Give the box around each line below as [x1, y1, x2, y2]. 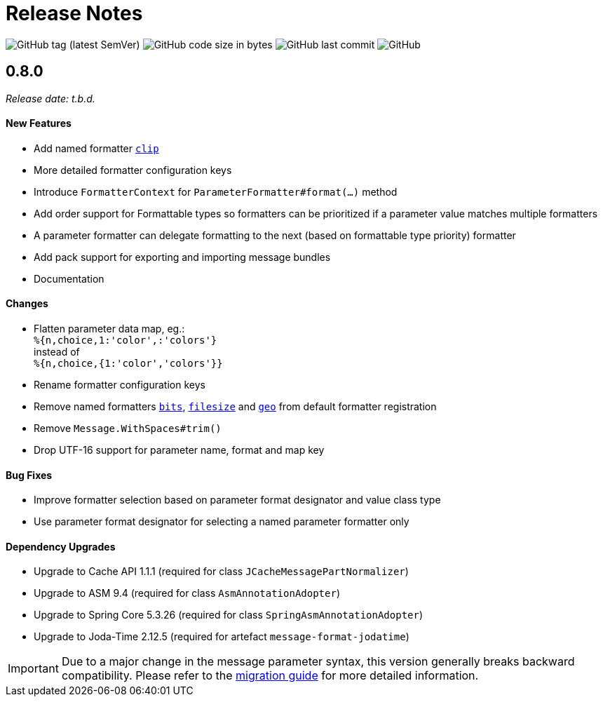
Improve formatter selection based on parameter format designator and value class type [34, 494, 441, 506]
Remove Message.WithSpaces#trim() [34, 422, 222, 435]
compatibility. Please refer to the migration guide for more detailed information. [61, 668, 479, 683]
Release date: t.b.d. [6, 92, 95, 104]
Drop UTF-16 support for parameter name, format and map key [34, 444, 325, 457]
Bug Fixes [6, 468, 53, 481]
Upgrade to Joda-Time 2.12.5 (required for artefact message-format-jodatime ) [34, 630, 409, 643]
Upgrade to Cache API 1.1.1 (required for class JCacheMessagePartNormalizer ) [34, 565, 409, 578]
